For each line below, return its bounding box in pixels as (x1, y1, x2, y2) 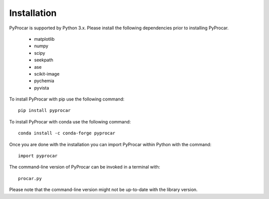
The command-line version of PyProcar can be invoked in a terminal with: (9, 164, 160, 170)
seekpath (34, 57, 53, 63)
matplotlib (34, 36, 55, 42)
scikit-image (34, 71, 60, 77)
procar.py (18, 176, 42, 181)
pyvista (34, 85, 49, 91)
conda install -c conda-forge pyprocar (18, 130, 116, 136)
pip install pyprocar (18, 107, 71, 113)
